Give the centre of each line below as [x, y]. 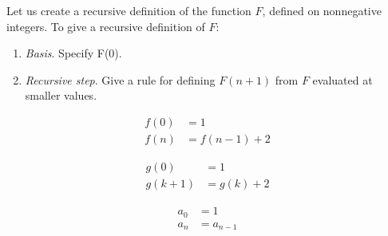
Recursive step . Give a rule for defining [120, 79]
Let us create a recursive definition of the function [129, 10]
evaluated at [342, 79]
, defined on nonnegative [322, 10]
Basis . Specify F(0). [73, 53]
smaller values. [61, 95]
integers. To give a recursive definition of [106, 26]
